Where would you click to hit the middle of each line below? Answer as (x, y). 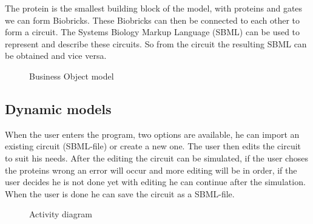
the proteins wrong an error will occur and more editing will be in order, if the (151, 170)
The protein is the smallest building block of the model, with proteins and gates (154, 8)
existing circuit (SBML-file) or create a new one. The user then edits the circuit (153, 146)
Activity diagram (61, 214)
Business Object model (72, 76)
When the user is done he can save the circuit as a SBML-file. (120, 193)
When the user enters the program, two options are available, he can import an (152, 134)
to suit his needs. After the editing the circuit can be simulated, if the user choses (156, 158)
